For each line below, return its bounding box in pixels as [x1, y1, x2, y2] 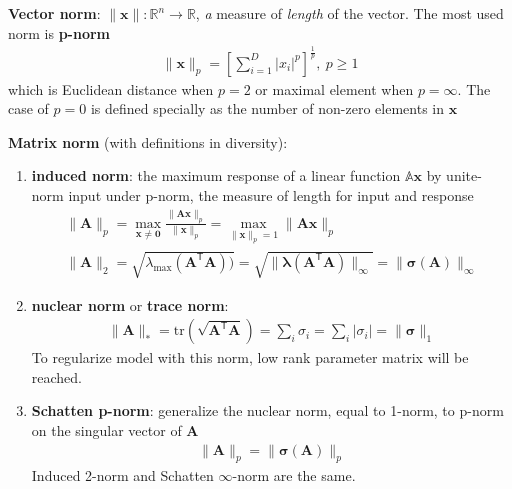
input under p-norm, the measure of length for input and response [68, 184, 474, 205]
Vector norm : [8, 3, 101, 23]
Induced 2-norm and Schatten [31, 465, 214, 486]
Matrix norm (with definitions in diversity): [8, 131, 288, 152]
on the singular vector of [31, 420, 182, 440]
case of [8, 98, 49, 119]
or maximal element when [255, 78, 414, 99]
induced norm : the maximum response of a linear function [31, 165, 401, 186]
